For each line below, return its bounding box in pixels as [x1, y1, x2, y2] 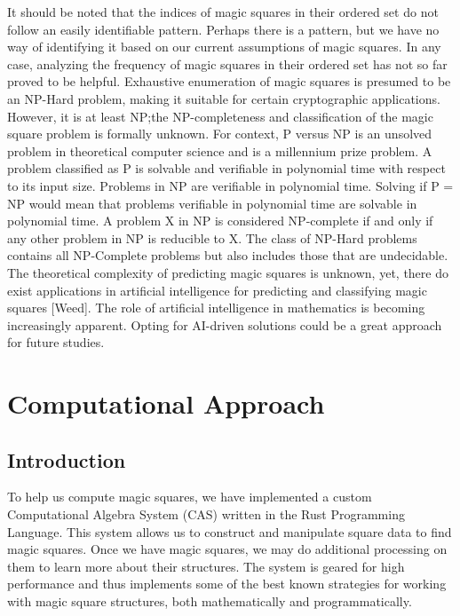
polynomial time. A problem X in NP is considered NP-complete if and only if [7, 211, 433, 230]
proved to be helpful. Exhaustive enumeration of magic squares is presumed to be [7, 72, 451, 91]
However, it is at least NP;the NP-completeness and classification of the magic [7, 107, 433, 125]
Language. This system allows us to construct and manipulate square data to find [7, 522, 452, 541]
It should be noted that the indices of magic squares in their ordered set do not [7, 3, 439, 20]
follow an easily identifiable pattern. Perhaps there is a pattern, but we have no [7, 20, 440, 38]
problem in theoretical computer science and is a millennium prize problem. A [7, 141, 432, 160]
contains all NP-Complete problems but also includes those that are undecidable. [7, 246, 448, 265]
